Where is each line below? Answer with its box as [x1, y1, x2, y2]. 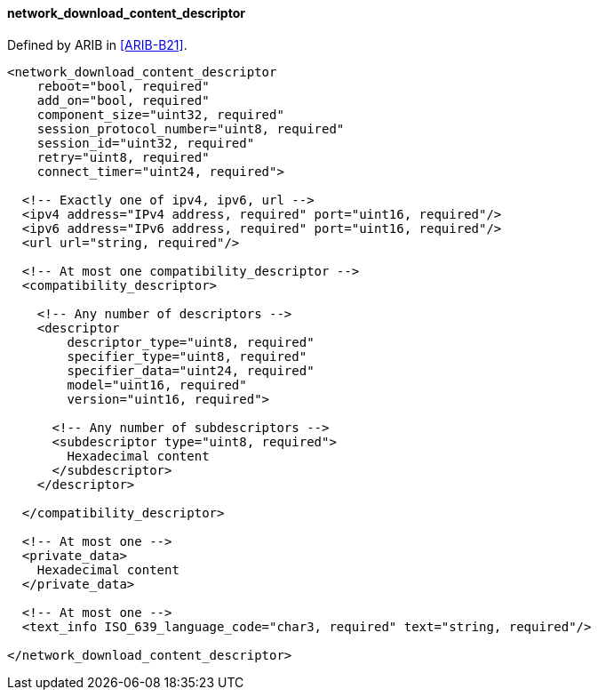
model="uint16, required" [67, 377, 247, 392]
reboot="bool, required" [36, 78, 210, 93]
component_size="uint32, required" [36, 107, 284, 122]
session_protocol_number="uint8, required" [36, 121, 345, 136]
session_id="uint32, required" [36, 135, 255, 150]
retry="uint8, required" [36, 149, 210, 164]
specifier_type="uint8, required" [67, 348, 307, 364]
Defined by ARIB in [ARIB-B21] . [7, 36, 187, 52]
